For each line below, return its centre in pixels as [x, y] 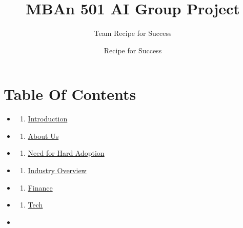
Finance [40, 187]
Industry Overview [57, 170]
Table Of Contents [70, 94]
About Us [43, 136]
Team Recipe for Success [133, 33]
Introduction [48, 119]
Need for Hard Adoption [66, 153]
